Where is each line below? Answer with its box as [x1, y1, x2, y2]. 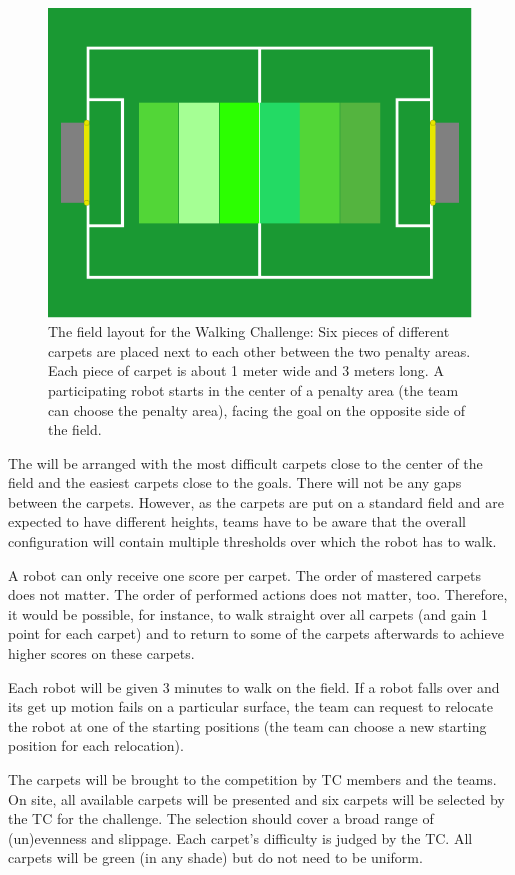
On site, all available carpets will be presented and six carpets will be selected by [8, 788, 505, 809]
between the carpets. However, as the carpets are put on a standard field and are [8, 491, 504, 512]
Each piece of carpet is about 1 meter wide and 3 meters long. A [48, 360, 444, 381]
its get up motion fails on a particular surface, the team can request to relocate [8, 696, 494, 717]
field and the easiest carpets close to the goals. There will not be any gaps [8, 472, 462, 493]
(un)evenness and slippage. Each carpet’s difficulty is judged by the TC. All [8, 827, 473, 848]
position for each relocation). [8, 735, 184, 756]
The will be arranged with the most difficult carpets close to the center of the [8, 452, 483, 473]
